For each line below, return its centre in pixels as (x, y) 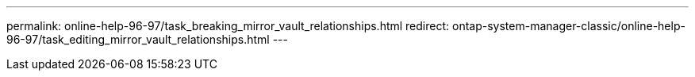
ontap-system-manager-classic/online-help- (568, 26)
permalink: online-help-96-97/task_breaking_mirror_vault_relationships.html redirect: (228, 26)
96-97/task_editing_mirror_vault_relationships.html (138, 39)
